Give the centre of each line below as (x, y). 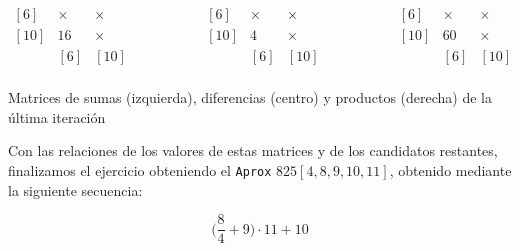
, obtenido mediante (450, 169)
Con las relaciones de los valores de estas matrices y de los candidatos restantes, (253, 150)
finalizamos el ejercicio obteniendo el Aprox (140, 169)
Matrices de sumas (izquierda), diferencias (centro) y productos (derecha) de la (250, 97)
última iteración (57, 116)
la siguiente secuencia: (75, 189)
